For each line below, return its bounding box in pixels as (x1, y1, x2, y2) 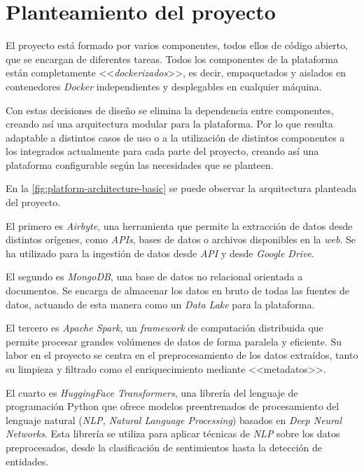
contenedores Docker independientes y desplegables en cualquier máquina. (6, 78, 322, 93)
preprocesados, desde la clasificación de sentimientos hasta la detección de (6, 439, 323, 454)
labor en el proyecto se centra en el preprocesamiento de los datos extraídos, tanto (6, 348, 358, 362)
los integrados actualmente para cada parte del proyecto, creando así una (6, 144, 319, 158)
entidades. (6, 453, 49, 468)
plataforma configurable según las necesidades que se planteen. (6, 157, 274, 172)
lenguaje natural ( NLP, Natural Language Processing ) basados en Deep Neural (6, 412, 342, 427)
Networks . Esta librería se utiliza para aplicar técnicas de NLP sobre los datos (6, 426, 340, 441)
